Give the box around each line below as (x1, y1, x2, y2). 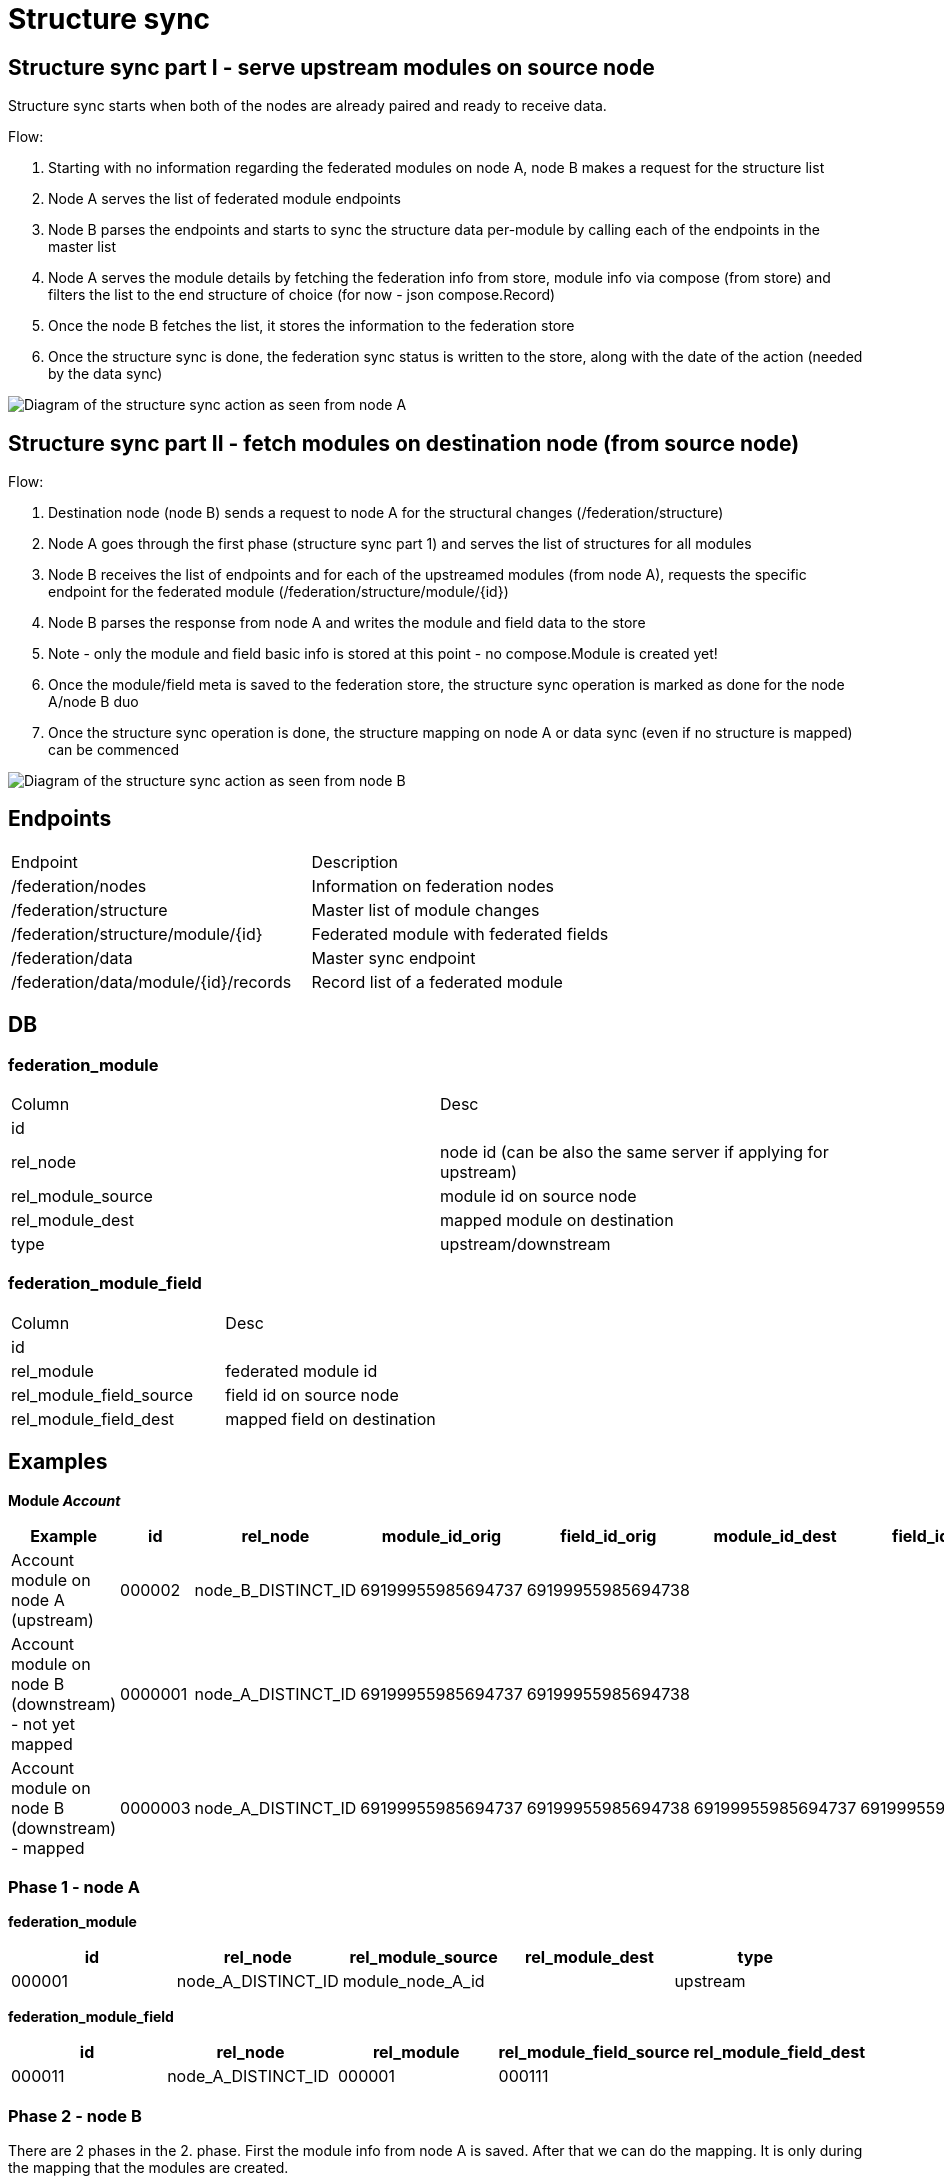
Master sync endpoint (311, 947, 476, 968)
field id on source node (225, 1384, 399, 1405)
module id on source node (440, 1186, 637, 1207)
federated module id (225, 1360, 378, 1381)
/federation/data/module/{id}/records (11, 971, 292, 992)
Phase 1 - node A (8, 1877, 140, 1898)
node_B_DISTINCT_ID (194, 1579, 357, 1600)
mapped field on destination (225, 1408, 436, 1429)
